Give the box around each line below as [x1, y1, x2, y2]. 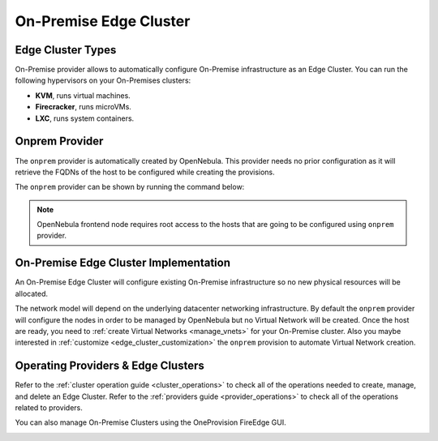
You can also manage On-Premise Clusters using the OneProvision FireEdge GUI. [15, 417, 287, 427]
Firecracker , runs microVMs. [35, 102, 131, 112]
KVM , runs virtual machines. [35, 90, 131, 101]
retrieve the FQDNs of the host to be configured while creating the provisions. [15, 167, 275, 177]
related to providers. [15, 403, 83, 413]
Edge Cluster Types [15, 43, 117, 57]
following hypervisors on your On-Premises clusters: [15, 75, 191, 85]
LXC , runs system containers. [35, 113, 135, 123]
